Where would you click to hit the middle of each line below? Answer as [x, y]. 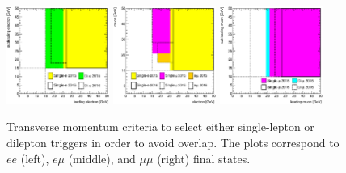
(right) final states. [204, 158]
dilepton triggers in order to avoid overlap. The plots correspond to [173, 143]
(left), [35, 158]
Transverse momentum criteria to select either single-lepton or [160, 127]
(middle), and [102, 158]
